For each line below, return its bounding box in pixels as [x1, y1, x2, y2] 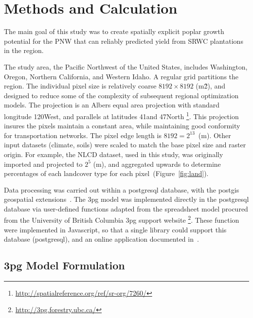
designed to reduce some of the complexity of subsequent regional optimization [4, 90, 239, 100]
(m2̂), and [196, 81, 225, 91]
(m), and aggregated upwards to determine [93, 159, 221, 169]
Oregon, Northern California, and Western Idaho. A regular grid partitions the [4, 71, 239, 81]
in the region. [4, 45, 44, 55]
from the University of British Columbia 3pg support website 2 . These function [4, 213, 239, 225]
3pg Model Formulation [4, 258, 125, 273]
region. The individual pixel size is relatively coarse [4, 81, 157, 91]
